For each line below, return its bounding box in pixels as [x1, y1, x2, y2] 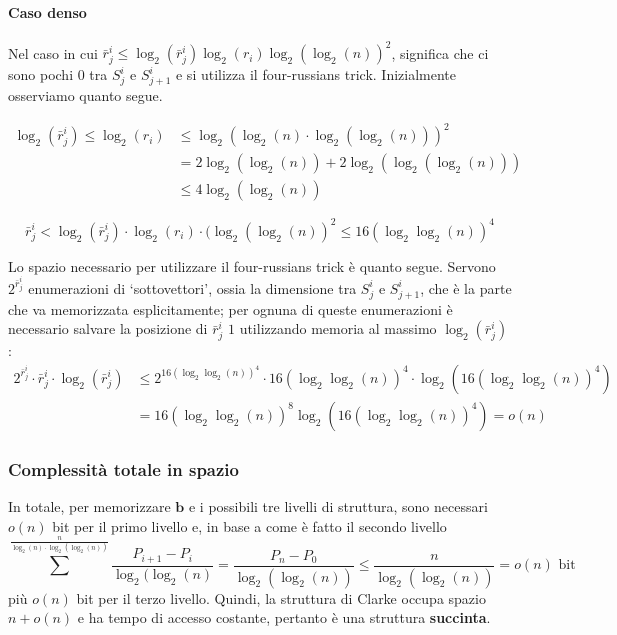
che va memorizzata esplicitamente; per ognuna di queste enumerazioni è [8, 298, 453, 319]
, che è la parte [420, 277, 512, 298]
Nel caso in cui [8, 42, 98, 63]
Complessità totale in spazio [8, 456, 239, 481]
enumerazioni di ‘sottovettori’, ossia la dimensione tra [28, 277, 357, 298]
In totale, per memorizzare [8, 496, 171, 517]
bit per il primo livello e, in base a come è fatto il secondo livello [52, 515, 447, 536]
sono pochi [8, 64, 74, 85]
